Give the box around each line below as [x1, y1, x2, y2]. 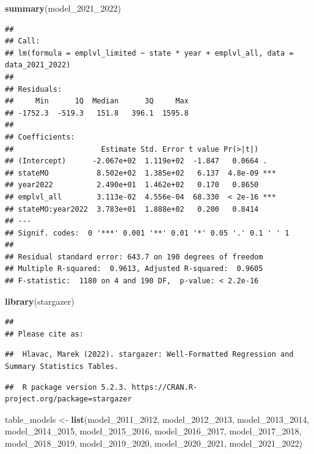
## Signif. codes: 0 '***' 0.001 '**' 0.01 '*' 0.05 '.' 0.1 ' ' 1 [5, 228, 290, 237]
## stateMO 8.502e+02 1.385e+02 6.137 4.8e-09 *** [5, 168, 276, 177]
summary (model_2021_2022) [5, 2, 121, 14]
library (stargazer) [5, 294, 75, 307]
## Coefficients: [5, 132, 75, 141]
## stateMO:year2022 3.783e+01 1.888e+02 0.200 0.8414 [5, 204, 259, 214]
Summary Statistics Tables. [5, 362, 119, 371]
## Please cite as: [5, 329, 84, 338]
